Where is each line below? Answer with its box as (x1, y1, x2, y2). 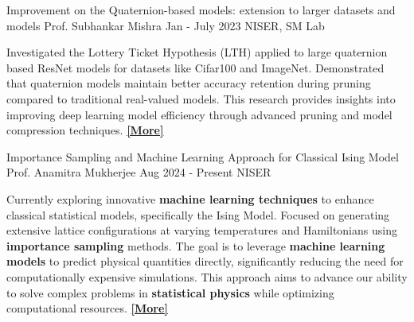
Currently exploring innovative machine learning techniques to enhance (6, 190, 374, 207)
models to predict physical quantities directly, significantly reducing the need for (6, 253, 404, 270)
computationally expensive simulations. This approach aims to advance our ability (6, 268, 408, 285)
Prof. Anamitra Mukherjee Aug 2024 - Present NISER (6, 164, 271, 180)
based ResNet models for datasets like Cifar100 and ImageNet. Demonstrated (6, 59, 385, 76)
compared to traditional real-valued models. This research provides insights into (6, 90, 396, 107)
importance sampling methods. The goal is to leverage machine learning (6, 237, 385, 254)
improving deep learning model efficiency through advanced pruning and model (6, 106, 393, 122)
